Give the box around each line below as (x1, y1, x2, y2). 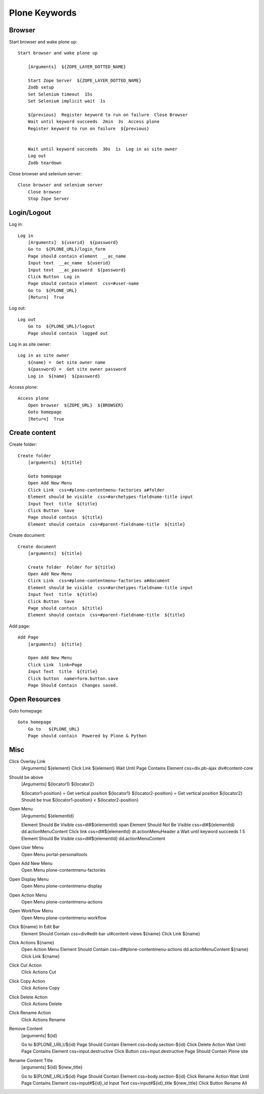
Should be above (9, 774, 44, 780)
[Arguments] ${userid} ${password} (27, 239, 118, 245)
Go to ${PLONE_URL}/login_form (27, 246, 106, 252)
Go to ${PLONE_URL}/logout (27, 324, 95, 329)
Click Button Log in (27, 274, 80, 279)
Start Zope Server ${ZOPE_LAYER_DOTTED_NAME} (27, 78, 142, 83)
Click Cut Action (9, 962, 42, 968)
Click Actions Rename (21, 1017, 66, 1023)
